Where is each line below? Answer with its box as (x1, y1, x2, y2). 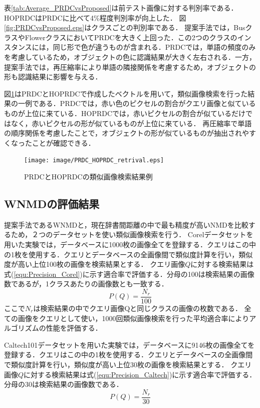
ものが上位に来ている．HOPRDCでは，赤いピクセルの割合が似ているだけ (4, 108, 246, 118)
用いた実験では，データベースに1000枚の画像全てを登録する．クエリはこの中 (4, 239, 256, 249)
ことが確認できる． (32, 137, 95, 148)
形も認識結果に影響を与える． (4, 71, 102, 82)
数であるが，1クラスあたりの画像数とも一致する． (4, 278, 168, 289)
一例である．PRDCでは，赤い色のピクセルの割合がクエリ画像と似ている (18, 98, 256, 109)
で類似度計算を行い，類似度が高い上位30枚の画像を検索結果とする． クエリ (4, 359, 252, 369)
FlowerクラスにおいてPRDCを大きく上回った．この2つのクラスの (25, 32, 237, 42)
